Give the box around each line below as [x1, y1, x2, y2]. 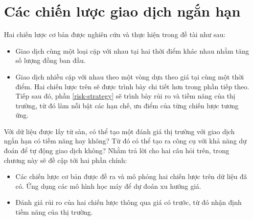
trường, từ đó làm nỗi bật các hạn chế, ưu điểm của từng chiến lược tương [15, 100, 239, 110]
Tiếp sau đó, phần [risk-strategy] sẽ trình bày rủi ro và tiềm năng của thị [15, 91, 235, 101]
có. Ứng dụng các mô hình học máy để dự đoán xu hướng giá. [15, 180, 201, 191]
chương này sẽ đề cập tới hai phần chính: [4, 155, 127, 165]
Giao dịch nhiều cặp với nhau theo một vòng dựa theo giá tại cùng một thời [15, 71, 244, 81]
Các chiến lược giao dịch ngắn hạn [4, 1, 241, 21]
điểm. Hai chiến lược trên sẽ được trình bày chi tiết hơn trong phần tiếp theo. [15, 81, 250, 91]
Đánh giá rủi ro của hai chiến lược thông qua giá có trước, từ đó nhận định [15, 197, 242, 207]
